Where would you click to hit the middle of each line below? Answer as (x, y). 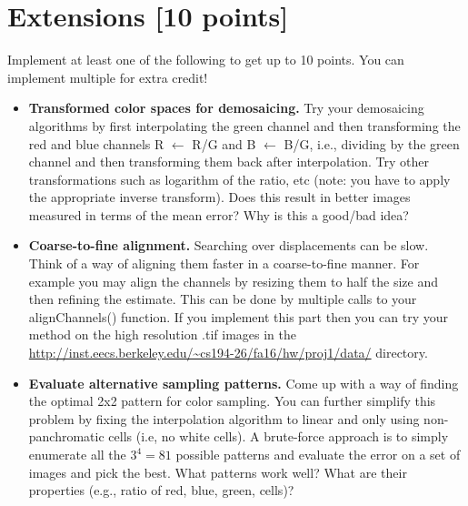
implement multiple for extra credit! (108, 77)
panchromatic (66, 436)
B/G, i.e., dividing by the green (372, 143)
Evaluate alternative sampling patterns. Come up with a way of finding (244, 383)
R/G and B (224, 143)
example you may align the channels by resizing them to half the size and (233, 281)
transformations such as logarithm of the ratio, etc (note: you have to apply (239, 179)
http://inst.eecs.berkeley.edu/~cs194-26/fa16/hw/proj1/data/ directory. (228, 353)
